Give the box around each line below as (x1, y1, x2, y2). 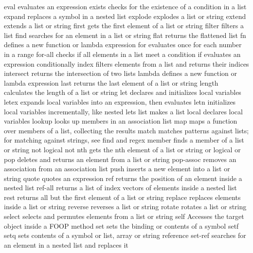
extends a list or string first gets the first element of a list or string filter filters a (4, 20, 244, 31)
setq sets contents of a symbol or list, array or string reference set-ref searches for (4, 230, 246, 240)
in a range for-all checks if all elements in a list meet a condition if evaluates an (4, 49, 241, 59)
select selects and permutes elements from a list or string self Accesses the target (4, 211, 244, 221)
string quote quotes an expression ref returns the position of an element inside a (4, 173, 242, 183)
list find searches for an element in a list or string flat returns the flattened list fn (4, 30, 246, 40)
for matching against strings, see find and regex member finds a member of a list (4, 135, 244, 145)
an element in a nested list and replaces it (4, 239, 128, 250)
